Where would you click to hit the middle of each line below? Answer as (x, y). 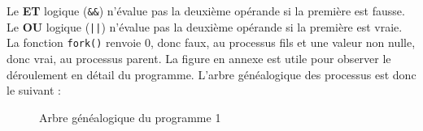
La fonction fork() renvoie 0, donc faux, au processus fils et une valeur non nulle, (211, 42)
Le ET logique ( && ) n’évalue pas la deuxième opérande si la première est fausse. (206, 11)
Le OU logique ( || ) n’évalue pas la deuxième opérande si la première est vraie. (205, 26)
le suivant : (34, 90)
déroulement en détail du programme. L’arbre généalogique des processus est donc (211, 74)
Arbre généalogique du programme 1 (130, 117)
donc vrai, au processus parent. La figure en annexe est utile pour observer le (199, 58)
